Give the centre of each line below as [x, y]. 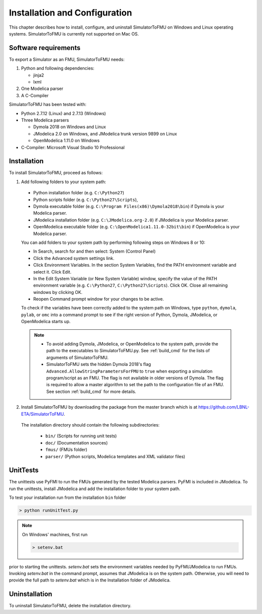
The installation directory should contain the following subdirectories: [90, 425]
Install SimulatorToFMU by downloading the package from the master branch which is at [109, 407]
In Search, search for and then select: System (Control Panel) [95, 251]
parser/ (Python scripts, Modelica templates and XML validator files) [115, 456]
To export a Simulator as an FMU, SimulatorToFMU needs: [67, 59]
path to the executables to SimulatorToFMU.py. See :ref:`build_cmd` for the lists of [128, 351]
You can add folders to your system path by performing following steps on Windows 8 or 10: [113, 242]
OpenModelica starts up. [46, 322]
